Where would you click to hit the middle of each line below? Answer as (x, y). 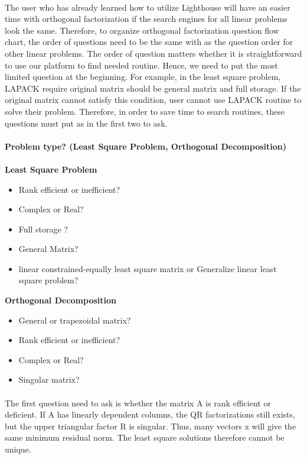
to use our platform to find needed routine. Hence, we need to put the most (141, 65)
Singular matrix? (49, 379)
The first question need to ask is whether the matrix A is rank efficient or (138, 403)
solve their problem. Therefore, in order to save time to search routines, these (145, 111)
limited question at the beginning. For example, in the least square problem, (143, 77)
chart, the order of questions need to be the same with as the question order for (149, 42)
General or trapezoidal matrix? (75, 320)
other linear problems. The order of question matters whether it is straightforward (153, 53)
